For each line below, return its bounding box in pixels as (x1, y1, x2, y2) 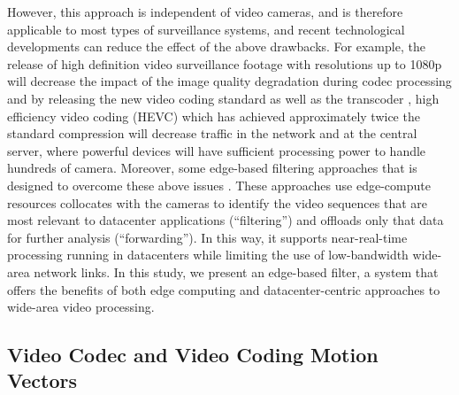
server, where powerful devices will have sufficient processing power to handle (7, 141, 426, 159)
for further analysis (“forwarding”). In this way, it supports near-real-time (7, 228, 408, 246)
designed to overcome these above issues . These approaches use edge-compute (7, 175, 431, 194)
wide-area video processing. (7, 298, 155, 316)
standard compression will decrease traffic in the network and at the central (7, 124, 417, 143)
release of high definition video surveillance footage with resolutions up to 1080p (7, 54, 442, 73)
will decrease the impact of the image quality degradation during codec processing (7, 72, 452, 90)
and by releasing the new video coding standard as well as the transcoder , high (7, 89, 440, 107)
